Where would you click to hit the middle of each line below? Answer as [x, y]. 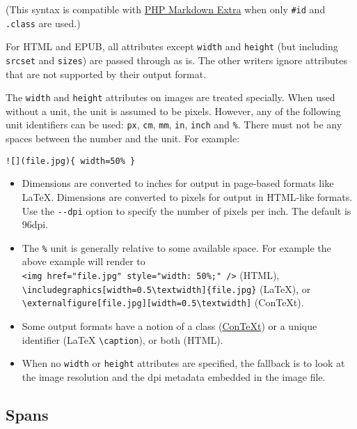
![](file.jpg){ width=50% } [71, 161]
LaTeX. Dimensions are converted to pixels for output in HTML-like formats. [187, 196]
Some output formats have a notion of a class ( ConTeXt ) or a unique [169, 326]
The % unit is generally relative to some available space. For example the [176, 247]
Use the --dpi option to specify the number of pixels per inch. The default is [187, 210]
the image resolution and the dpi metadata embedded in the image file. [174, 376]
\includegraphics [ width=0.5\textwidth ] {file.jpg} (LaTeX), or [166, 288]
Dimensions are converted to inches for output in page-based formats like [178, 183]
